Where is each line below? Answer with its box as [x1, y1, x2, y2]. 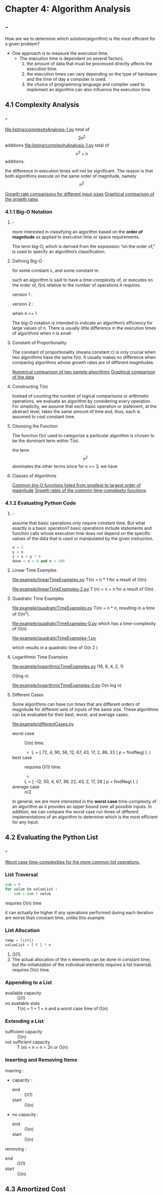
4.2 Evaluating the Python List [5, 833, 98, 842]
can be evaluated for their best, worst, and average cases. [12, 712, 129, 717]
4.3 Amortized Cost [5, 1185, 66, 1193]
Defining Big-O [12, 258, 42, 264]
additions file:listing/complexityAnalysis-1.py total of [5, 142, 109, 148]
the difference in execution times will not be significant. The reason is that [5, 168, 153, 173]
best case [12, 754, 32, 761]
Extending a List [5, 1018, 44, 1024]
